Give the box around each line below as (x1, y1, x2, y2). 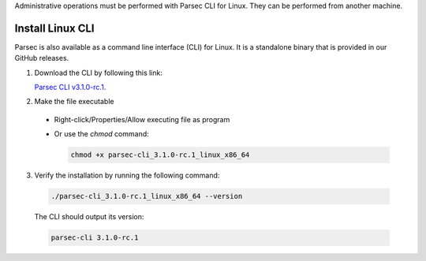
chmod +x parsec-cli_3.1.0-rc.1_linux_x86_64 (70, 151, 250, 159)
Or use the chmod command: (54, 129, 149, 139)
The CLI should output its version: (34, 212, 144, 222)
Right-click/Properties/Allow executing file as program (54, 114, 230, 124)
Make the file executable (34, 97, 114, 106)
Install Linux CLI (14, 21, 95, 35)
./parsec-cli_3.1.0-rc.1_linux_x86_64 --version (50, 192, 243, 201)
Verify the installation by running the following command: (34, 170, 220, 181)
